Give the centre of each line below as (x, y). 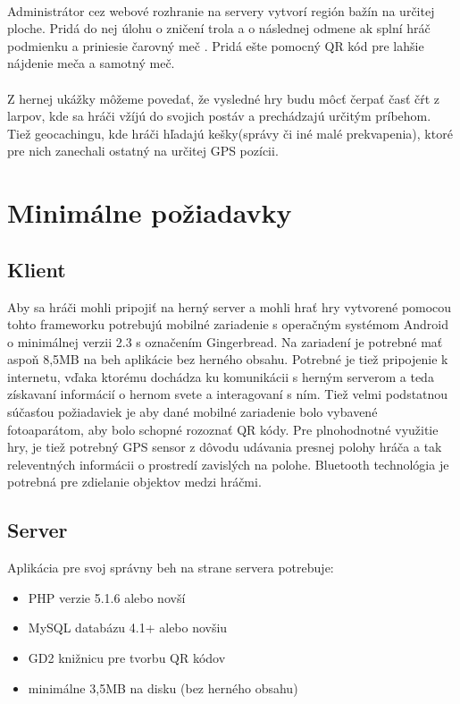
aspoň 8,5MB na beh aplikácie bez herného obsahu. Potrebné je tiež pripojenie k (228, 359)
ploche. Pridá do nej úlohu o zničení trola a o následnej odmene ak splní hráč (219, 28)
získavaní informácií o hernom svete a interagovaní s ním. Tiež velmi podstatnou (228, 394)
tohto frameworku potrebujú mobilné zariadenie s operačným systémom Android (228, 324)
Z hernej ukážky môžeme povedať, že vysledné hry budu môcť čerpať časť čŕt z (224, 98)
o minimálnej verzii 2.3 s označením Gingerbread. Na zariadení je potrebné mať (225, 341)
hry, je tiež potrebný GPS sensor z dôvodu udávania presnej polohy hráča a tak (225, 447)
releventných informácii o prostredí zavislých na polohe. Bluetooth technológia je (228, 464)
